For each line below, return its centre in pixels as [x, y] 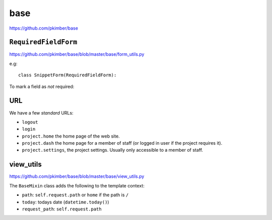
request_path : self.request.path [62, 209]
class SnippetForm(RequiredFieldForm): [67, 75]
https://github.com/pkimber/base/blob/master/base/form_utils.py [77, 54]
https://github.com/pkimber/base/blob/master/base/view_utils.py [77, 176]
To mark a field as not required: [42, 86]
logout [30, 122]
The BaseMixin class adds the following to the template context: [77, 185]
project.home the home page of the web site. [71, 136]
